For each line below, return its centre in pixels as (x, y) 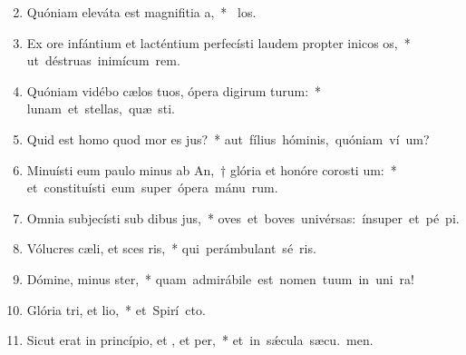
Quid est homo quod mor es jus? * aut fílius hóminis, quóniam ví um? (228, 138)
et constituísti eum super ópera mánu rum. (152, 187)
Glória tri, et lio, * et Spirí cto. (116, 309)
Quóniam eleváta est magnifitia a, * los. (141, 12)
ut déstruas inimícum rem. (103, 60)
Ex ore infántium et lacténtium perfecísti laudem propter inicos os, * (218, 42)
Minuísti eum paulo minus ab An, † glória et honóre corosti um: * (212, 169)
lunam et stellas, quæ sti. (101, 108)
